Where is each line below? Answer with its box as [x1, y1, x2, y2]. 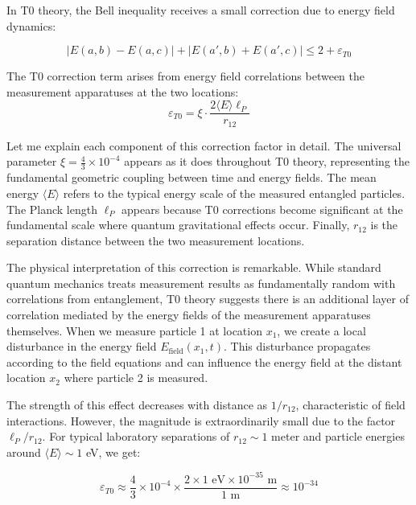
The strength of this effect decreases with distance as [6, 396, 268, 413]
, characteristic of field [295, 396, 406, 413]
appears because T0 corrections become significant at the [121, 200, 403, 217]
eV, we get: [86, 443, 141, 460]
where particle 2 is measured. [64, 369, 208, 386]
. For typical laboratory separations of [42, 428, 230, 445]
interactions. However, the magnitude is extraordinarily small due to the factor [6, 412, 396, 429]
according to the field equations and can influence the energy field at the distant [6, 353, 402, 370]
